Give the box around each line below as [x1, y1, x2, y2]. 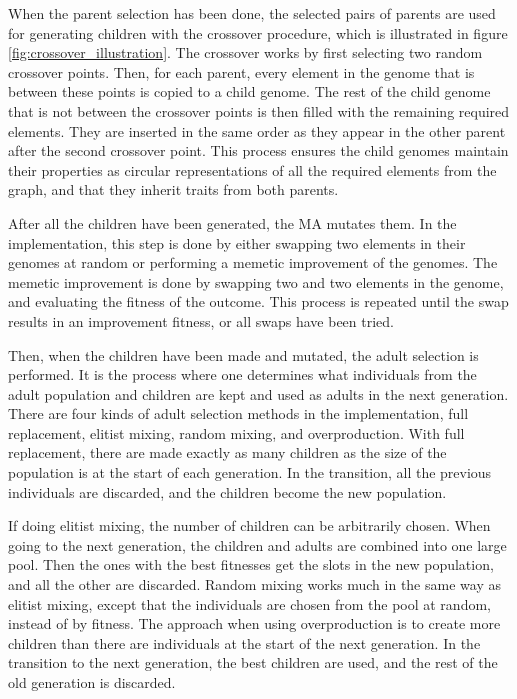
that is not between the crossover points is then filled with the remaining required [8, 100, 510, 121]
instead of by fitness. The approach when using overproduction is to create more [8, 613, 501, 634]
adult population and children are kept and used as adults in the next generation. [8, 383, 509, 404]
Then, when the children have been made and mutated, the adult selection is [8, 344, 479, 365]
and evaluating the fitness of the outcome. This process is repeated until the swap [8, 291, 509, 312]
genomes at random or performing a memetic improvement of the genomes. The [8, 252, 498, 273]
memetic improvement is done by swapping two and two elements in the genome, [8, 271, 504, 292]
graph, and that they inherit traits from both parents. [8, 179, 339, 200]
